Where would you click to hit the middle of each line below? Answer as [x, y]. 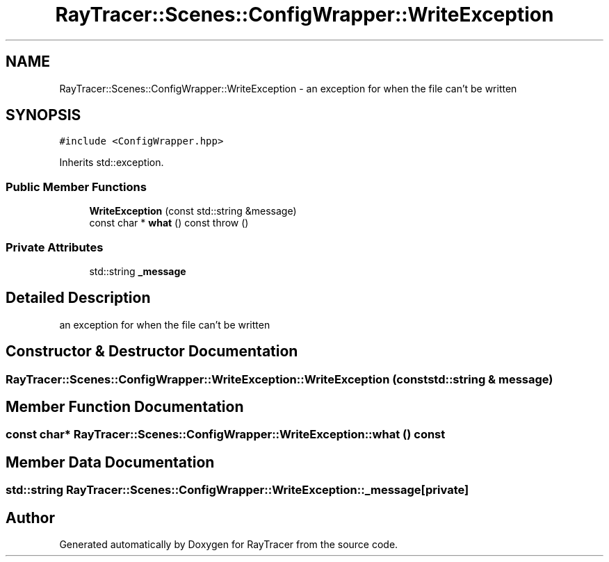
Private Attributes [55, 247]
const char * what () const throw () [169, 223]
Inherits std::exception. [112, 163]
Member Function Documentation [125, 407]
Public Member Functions [76, 187]
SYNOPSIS [43, 115]
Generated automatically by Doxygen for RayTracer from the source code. [229, 545]
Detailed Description [78, 298]
